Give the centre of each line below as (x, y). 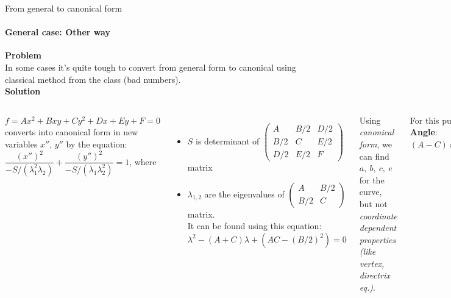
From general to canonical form (64, 8)
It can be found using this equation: (254, 226)
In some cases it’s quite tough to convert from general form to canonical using (151, 67)
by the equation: (97, 144)
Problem (23, 55)
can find (374, 156)
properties (378, 239)
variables (21, 144)
